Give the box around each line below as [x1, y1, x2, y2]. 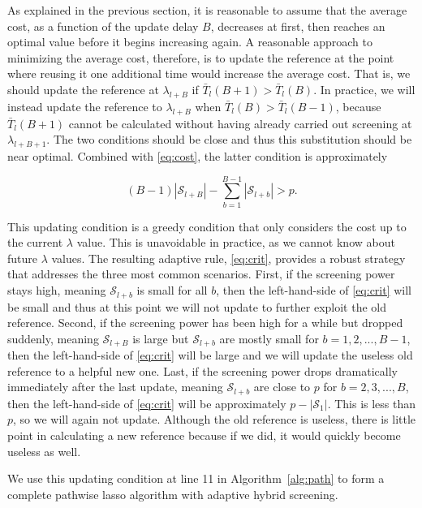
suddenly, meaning [7, 329, 99, 347]
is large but [132, 329, 189, 347]
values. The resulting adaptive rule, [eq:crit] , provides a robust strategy [51, 249, 406, 266]
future [7, 249, 38, 266]
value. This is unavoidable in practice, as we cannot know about [76, 234, 395, 251]
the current [7, 234, 63, 251]
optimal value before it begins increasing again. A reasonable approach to [7, 33, 372, 50]
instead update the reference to [7, 97, 162, 114]
